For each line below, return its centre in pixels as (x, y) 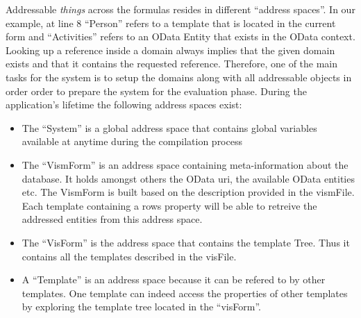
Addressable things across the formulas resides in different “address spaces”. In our (180, 9)
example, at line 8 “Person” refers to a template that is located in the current (171, 23)
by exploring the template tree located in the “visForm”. (141, 307)
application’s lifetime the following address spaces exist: (124, 104)
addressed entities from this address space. (112, 219)
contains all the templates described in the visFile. (129, 256)
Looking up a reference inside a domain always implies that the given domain (170, 50)
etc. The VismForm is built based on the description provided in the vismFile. (188, 192)
